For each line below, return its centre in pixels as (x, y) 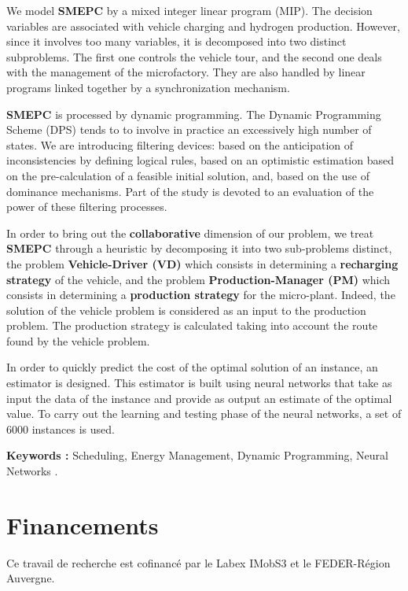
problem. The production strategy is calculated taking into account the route (192, 325)
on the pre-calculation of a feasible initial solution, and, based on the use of (188, 175)
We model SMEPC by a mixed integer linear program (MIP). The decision (189, 10)
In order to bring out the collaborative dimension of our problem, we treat (190, 233)
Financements (83, 525)
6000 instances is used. (61, 428)
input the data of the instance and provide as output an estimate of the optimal (199, 398)
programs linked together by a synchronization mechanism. (148, 87)
